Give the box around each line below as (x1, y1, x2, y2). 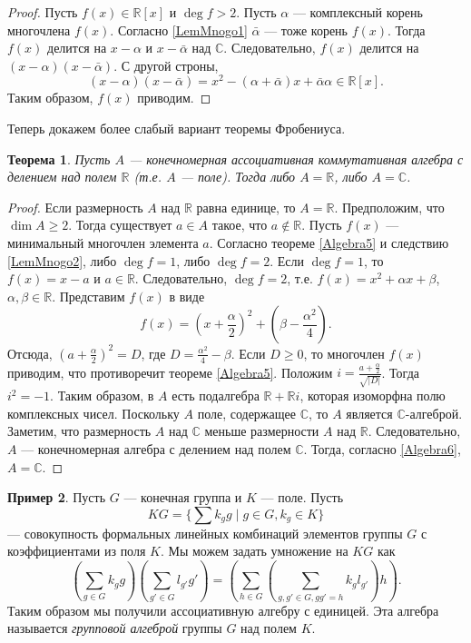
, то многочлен (303, 343, 385, 362)
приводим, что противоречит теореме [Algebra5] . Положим (7, 362, 333, 381)
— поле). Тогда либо (180, 167, 296, 186)
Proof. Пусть (7, 3, 78, 21)
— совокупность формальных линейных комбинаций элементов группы (7, 523, 403, 542)
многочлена (7, 20, 71, 39)
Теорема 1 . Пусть (7, 149, 111, 168)
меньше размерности (204, 421, 319, 440)
